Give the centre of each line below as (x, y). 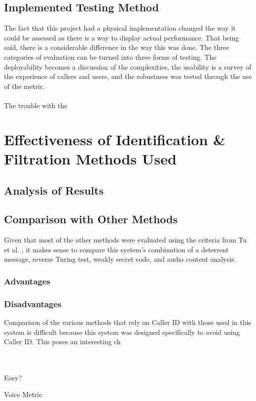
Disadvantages (33, 303)
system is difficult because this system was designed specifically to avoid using (122, 332)
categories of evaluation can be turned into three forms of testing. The (110, 57)
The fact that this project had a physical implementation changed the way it (120, 28)
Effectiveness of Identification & (115, 139)
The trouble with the (36, 105)
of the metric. (24, 86)
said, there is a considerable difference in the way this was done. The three (117, 47)
